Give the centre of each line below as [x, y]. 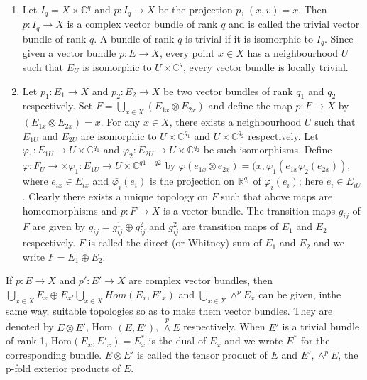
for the [315, 341]
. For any [120, 122]
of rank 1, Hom [39, 341]
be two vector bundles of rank [228, 91]
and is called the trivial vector [294, 24]
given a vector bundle [69, 53]
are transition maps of [230, 226]
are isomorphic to [119, 135]
